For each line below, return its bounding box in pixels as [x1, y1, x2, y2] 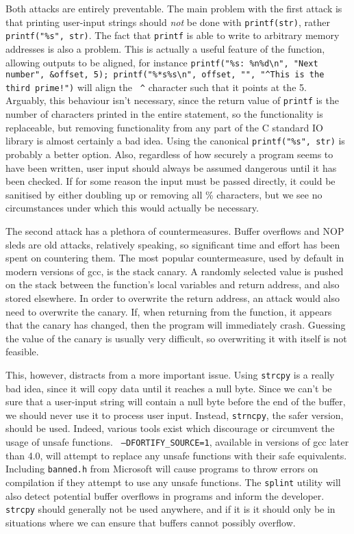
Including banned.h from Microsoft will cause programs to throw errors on [5, 461, 318, 476]
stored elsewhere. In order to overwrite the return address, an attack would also [5, 290, 340, 305]
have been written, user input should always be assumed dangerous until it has [5, 160, 337, 175]
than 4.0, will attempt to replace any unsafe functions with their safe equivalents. [5, 448, 347, 462]
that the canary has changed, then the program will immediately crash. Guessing [5, 318, 346, 332]
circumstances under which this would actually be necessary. [5, 201, 259, 215]
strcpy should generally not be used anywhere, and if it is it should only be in [5, 502, 336, 516]
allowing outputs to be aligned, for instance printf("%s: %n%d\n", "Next [5, 55, 318, 69]
